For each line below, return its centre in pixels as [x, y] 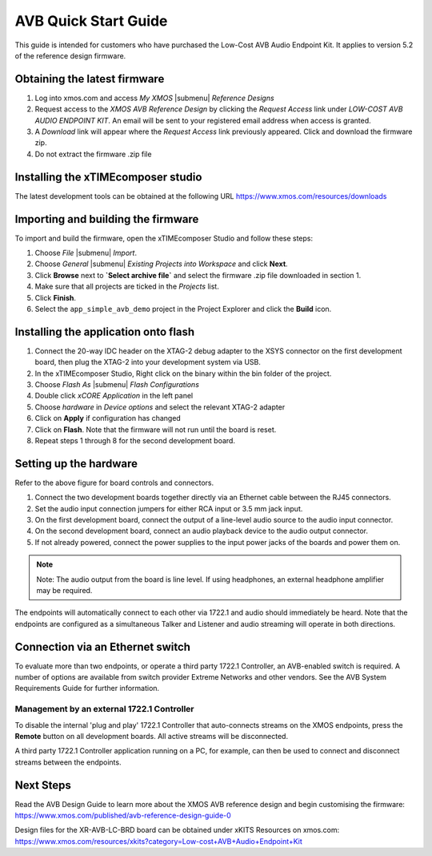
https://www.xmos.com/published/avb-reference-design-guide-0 [123, 816]
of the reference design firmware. [70, 55]
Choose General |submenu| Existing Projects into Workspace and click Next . [161, 264]
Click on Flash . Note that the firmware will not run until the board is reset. [156, 430]
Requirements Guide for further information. [87, 688]
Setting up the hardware [76, 464]
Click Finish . [55, 297]
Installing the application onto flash [105, 331]
